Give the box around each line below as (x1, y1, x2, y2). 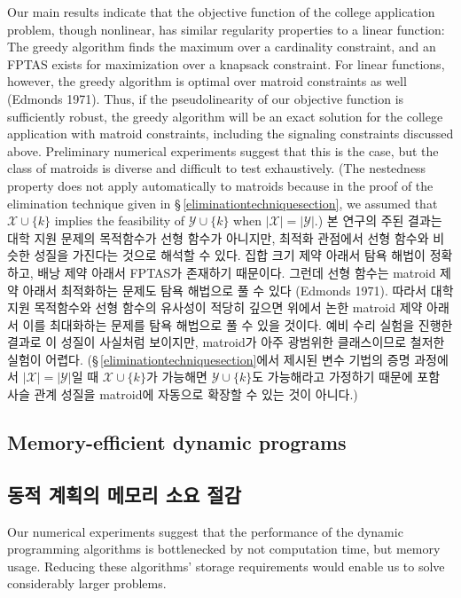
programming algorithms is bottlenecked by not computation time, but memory (7, 539, 441, 558)
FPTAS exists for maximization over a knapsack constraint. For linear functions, (7, 54, 445, 73)
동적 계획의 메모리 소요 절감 (7, 480, 242, 508)
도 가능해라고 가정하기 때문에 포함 (252, 367, 441, 386)
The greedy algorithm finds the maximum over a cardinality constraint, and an (7, 37, 436, 56)
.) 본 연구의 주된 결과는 (314, 211, 442, 230)
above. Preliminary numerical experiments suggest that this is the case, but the (7, 141, 439, 160)
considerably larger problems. (7, 574, 167, 593)
